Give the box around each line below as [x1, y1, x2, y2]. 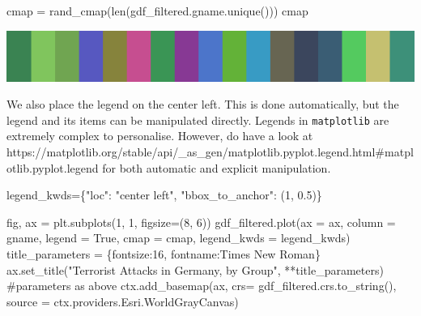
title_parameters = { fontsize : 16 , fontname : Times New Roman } [6, 246, 321, 262]
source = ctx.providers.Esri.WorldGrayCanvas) [6, 293, 239, 310]
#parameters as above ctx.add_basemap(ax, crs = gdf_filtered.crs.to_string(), [6, 277, 397, 294]
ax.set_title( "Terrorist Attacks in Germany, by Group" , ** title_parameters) [6, 261, 384, 278]
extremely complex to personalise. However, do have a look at [6, 127, 313, 144]
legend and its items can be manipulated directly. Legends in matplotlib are [6, 111, 389, 128]
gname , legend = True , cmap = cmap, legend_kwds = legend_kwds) [6, 229, 351, 246]
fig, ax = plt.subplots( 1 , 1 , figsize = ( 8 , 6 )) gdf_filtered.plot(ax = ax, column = [6, 213, 396, 230]
